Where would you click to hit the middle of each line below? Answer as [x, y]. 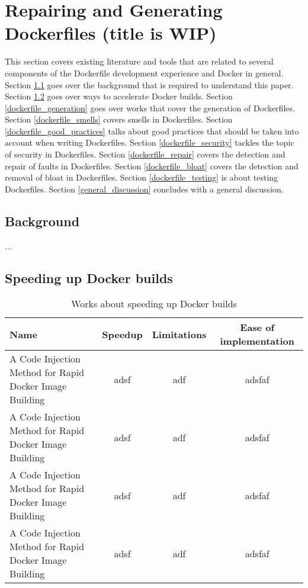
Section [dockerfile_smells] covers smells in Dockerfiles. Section [119, 119]
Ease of [257, 327]
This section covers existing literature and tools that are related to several [139, 61]
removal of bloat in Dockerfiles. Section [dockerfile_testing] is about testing [142, 177]
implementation [257, 341]
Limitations [179, 334]
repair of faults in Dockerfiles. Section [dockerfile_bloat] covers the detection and [152, 166]
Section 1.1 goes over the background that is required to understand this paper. [149, 84]
